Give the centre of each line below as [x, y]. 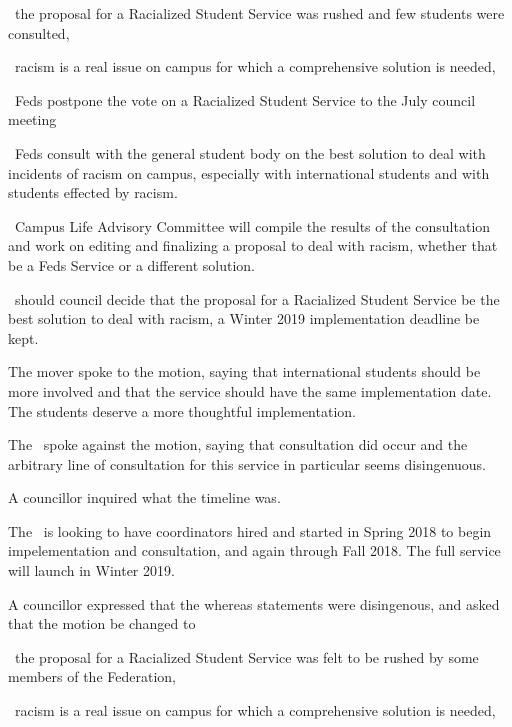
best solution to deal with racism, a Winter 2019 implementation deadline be [244, 318]
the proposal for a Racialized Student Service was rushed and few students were [259, 13]
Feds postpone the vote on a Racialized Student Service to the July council [245, 99]
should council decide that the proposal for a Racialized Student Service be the [257, 298]
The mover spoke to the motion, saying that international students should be [244, 371]
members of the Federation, [92, 676]
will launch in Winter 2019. [91, 570]
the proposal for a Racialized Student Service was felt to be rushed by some [246, 656]
